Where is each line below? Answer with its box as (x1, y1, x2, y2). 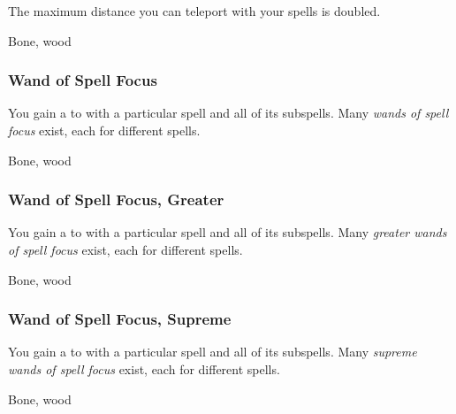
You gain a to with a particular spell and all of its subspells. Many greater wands (8, 223, 447, 241)
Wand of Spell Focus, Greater (8, 188, 224, 211)
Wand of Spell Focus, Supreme (8, 308, 232, 330)
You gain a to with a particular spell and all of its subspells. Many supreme (8, 342, 417, 361)
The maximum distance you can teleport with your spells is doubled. (8, 2, 381, 19)
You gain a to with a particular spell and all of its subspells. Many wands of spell (8, 103, 449, 122)
